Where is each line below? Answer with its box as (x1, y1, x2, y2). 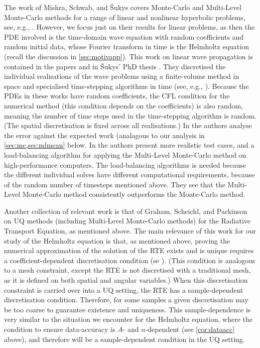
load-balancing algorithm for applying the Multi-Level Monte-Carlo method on (4, 149, 246, 160)
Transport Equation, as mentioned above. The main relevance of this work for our (4, 225, 256, 236)
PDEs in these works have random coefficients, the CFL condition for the (4, 90, 230, 101)
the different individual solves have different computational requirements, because (4, 169, 255, 180)
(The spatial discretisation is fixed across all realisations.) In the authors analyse (4, 120, 252, 131)
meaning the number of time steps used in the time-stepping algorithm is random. (4, 110, 256, 121)
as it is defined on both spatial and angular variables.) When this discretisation (4, 275, 248, 285)
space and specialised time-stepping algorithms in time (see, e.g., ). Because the (4, 80, 249, 91)
